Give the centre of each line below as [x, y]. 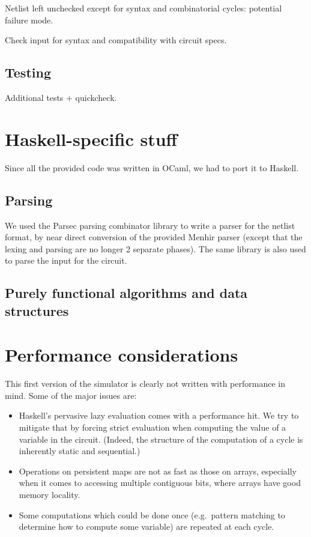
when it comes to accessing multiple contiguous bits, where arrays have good [160, 483]
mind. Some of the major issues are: [71, 395]
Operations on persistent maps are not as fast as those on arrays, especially [158, 471]
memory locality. [50, 494]
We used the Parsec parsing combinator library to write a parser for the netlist [150, 225]
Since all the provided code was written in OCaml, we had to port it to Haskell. [152, 167]
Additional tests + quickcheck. [61, 97]
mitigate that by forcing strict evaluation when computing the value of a [152, 427]
